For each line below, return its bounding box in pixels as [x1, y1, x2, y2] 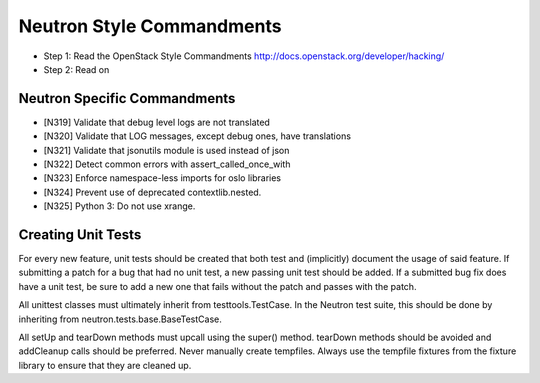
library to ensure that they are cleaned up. [18, 359, 192, 371]
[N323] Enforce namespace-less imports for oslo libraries [43, 172, 282, 184]
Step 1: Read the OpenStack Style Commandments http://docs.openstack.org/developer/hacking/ [43, 50, 445, 62]
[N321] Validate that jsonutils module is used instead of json [43, 144, 290, 156]
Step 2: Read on [43, 63, 110, 75]
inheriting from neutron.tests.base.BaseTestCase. [18, 313, 222, 325]
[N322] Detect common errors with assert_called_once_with [43, 158, 291, 170]
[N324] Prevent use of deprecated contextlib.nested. [43, 186, 262, 198]
